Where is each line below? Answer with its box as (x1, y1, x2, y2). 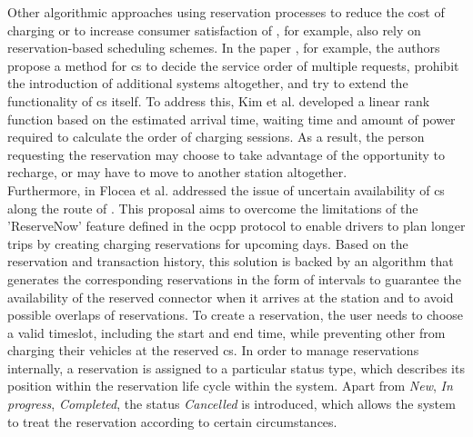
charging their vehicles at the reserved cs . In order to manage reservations (7, 341, 419, 360)
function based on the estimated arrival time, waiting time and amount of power (7, 109, 456, 128)
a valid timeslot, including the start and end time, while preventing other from (7, 323, 446, 342)
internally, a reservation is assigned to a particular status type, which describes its (7, 358, 465, 377)
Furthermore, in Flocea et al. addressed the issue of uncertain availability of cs (7, 180, 445, 199)
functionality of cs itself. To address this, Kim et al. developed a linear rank (7, 91, 430, 110)
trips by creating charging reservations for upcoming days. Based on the (7, 233, 408, 253)
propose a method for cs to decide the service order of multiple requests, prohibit (7, 55, 459, 74)
